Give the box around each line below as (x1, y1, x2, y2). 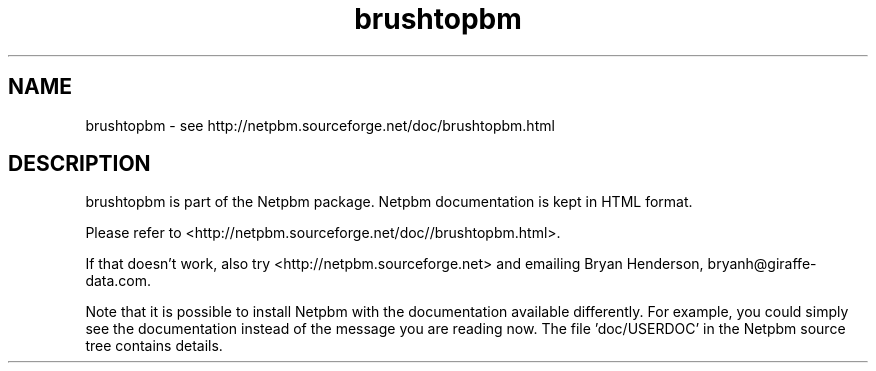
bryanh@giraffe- (707, 255, 817, 273)
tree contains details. (85, 337, 223, 355)
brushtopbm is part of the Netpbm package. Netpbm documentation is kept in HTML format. (85, 193, 693, 211)
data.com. (85, 272, 152, 290)
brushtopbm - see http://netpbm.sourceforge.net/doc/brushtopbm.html (85, 116, 555, 134)
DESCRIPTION (8, 151, 151, 177)
